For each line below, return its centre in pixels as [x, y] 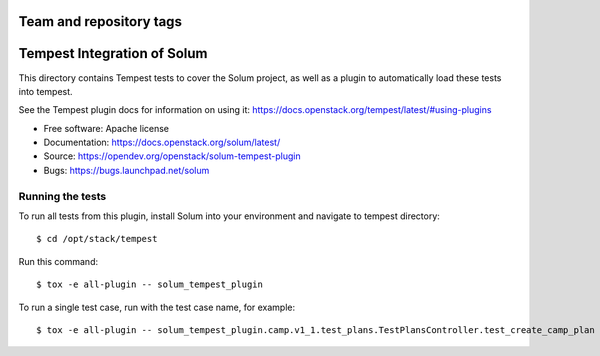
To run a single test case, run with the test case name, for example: [157, 307]
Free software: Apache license [106, 128]
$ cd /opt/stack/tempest [97, 239]
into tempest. [46, 91]
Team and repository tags [100, 21]
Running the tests [62, 196]
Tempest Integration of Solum [113, 53]
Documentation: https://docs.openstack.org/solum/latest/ [162, 142]
